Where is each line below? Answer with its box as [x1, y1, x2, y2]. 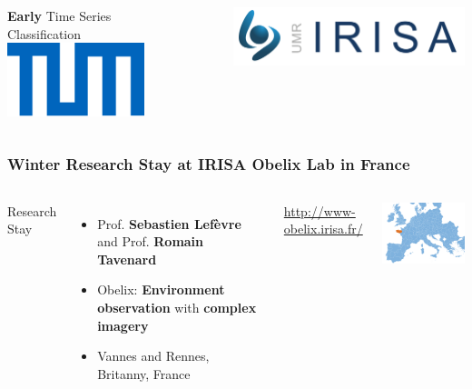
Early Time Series [7, 6, 112, 25]
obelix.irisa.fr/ [283, 219, 363, 238]
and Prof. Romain [97, 232, 204, 251]
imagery [97, 315, 149, 334]
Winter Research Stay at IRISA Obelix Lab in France [7, 153, 410, 175]
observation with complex [97, 297, 257, 316]
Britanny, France [97, 364, 191, 383]
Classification [7, 24, 82, 43]
